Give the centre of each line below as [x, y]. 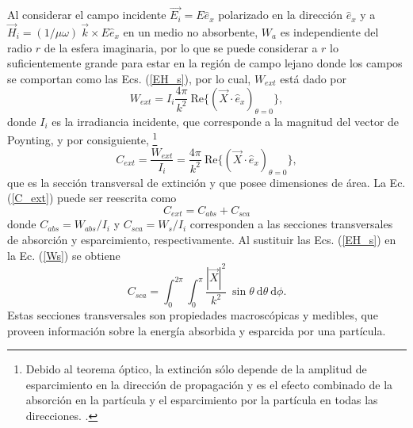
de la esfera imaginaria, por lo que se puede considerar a [181, 47]
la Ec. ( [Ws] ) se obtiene [64, 255]
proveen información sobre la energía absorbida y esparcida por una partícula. [197, 330]
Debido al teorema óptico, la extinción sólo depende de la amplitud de [196, 369]
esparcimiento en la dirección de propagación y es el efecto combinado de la [209, 384]
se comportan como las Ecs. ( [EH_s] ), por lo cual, [129, 78]
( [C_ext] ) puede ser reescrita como [92, 198]
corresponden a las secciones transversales [291, 224]
